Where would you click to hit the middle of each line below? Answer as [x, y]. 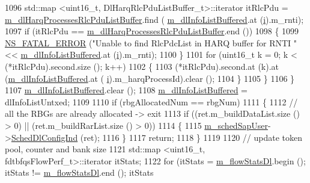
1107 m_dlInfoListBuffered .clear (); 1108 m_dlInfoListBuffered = [126, 90]
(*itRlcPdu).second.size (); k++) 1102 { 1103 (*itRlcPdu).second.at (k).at [142, 66]
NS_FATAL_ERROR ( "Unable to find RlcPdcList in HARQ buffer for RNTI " [151, 42]
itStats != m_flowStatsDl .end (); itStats [79, 172]
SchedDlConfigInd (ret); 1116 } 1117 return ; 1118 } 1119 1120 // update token [157, 137]
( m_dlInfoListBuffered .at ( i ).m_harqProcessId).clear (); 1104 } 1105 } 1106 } [150, 78]
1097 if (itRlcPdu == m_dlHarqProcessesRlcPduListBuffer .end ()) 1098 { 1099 [152, 31]
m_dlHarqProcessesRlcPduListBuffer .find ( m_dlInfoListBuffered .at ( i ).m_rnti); [154, 19]
